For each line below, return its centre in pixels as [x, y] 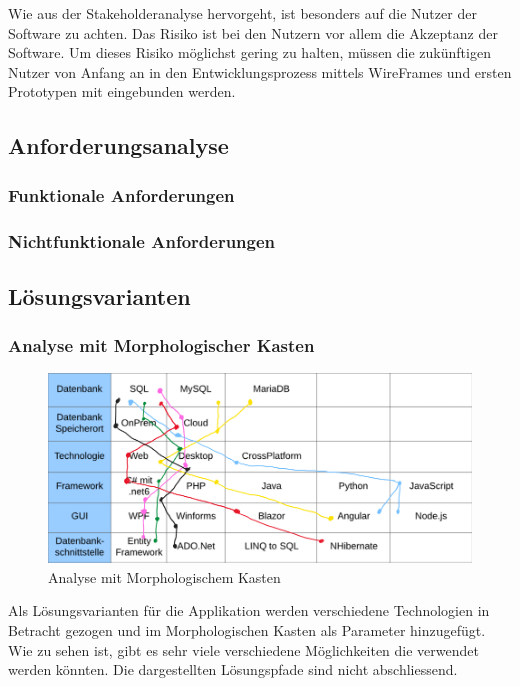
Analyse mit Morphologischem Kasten [164, 576]
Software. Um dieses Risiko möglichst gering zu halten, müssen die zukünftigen [249, 52]
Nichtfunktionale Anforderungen [142, 240]
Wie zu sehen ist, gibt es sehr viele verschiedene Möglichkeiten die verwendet [243, 649]
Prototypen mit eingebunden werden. [122, 91]
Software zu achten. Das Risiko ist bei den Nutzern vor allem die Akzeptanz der [253, 32]
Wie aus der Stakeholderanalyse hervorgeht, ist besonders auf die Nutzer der [242, 13]
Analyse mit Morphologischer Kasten [161, 345]
